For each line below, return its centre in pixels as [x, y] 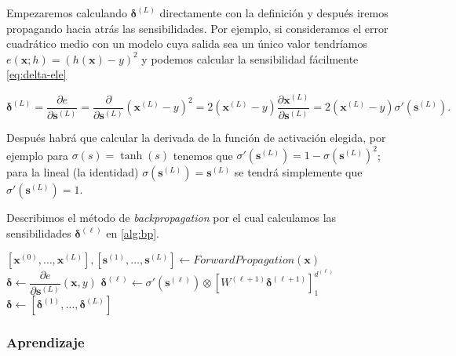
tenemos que [203, 155]
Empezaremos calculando [67, 13]
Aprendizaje [46, 342]
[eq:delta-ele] [36, 74]
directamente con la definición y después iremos [274, 13]
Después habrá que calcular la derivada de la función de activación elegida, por [196, 138]
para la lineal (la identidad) [73, 172]
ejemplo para [37, 155]
